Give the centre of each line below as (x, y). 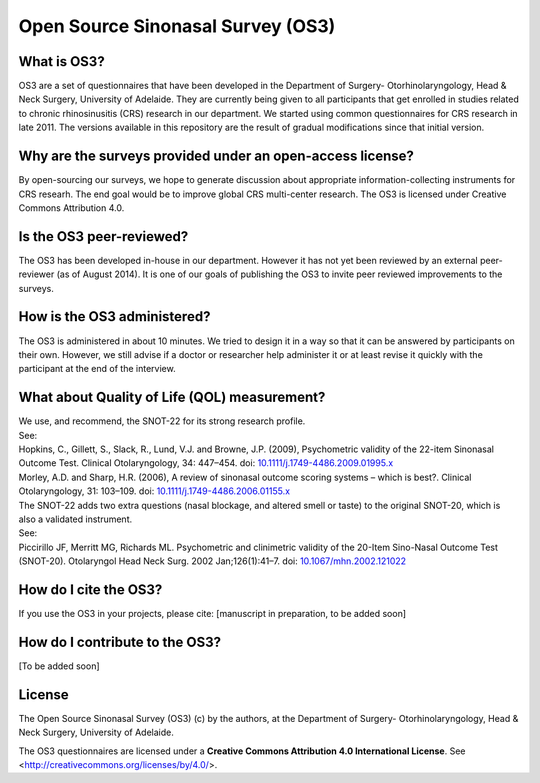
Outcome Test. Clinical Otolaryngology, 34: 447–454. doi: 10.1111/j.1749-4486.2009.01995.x (206, 463)
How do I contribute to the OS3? (120, 641)
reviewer (36, 274)
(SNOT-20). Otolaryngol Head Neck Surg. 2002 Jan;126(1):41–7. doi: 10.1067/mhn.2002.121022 (212, 561)
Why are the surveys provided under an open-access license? (216, 156)
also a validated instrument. (75, 519)
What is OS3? (61, 61)
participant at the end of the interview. (97, 369)
